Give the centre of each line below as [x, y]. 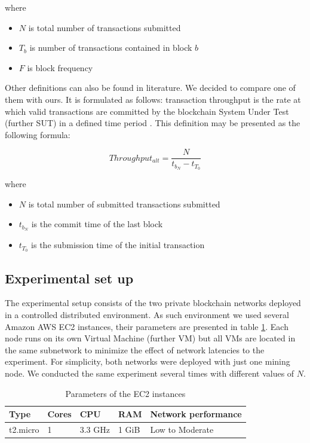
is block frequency [60, 67]
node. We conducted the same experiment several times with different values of [150, 373]
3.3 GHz [95, 429]
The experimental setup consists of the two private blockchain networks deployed [153, 303]
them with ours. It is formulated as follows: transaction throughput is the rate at [153, 99]
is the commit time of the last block [97, 224]
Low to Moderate [182, 429]
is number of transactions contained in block [111, 48]
